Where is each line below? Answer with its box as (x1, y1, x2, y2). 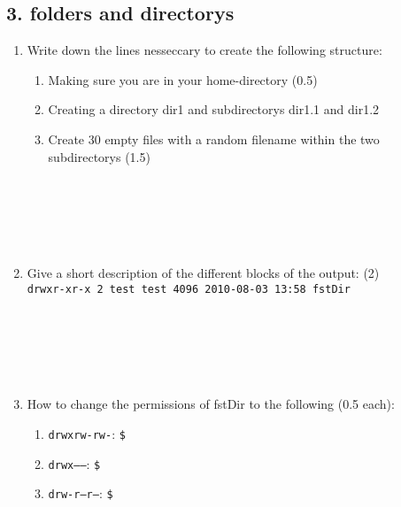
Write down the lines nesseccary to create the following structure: (27, 41, 382, 59)
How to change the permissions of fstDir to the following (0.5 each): (27, 395, 395, 413)
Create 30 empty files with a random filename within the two (48, 129, 380, 148)
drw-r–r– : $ (48, 484, 113, 503)
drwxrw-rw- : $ (48, 424, 126, 442)
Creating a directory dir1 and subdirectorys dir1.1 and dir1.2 (48, 100, 380, 119)
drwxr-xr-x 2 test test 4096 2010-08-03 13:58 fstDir (27, 282, 351, 296)
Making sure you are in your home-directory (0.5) (48, 70, 318, 88)
